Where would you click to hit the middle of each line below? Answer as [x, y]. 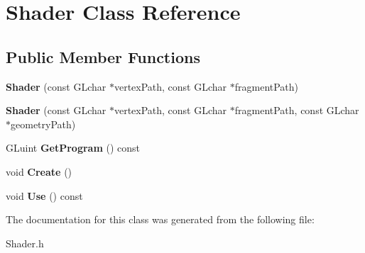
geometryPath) [43, 124]
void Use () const [44, 195]
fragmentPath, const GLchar [297, 110]
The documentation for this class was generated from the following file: [160, 219]
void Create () [39, 171]
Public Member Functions [103, 56]
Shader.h [25, 243]
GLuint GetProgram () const [73, 148]
